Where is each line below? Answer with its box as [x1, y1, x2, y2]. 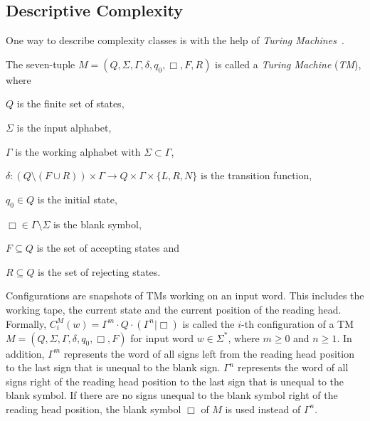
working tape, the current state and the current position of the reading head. [6, 302, 342, 316]
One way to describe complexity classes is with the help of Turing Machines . [6, 33, 344, 48]
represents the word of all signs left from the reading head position [63, 346, 354, 361]
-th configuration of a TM [241, 316, 354, 331]
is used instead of [225, 401, 301, 416]
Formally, [6, 316, 47, 331]
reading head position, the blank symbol [6, 401, 181, 416]
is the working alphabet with [15, 144, 141, 159]
